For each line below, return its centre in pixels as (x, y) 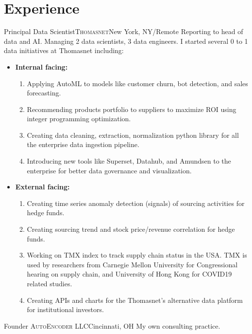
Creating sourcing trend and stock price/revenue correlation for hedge (131, 229)
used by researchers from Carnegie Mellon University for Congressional (132, 264)
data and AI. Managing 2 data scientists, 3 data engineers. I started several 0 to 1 (126, 41)
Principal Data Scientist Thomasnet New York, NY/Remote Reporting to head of (124, 31)
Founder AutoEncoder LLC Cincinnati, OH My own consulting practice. (112, 325)
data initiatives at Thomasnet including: (64, 50)
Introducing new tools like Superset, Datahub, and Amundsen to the (129, 161)
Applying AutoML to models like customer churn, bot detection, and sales (137, 83)
